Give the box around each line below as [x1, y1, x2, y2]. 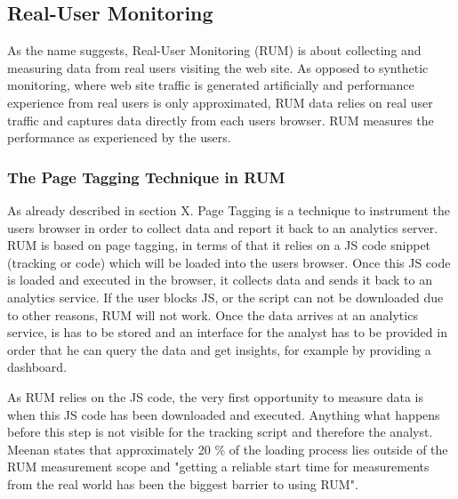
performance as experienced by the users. [7, 128, 231, 147]
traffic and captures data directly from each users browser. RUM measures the [7, 110, 434, 129]
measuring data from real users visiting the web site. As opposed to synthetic [7, 58, 429, 76]
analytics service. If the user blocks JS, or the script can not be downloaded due [7, 287, 444, 306]
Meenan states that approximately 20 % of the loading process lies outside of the [7, 439, 448, 458]
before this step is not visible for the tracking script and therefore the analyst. [7, 423, 433, 441]
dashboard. [7, 358, 68, 376]
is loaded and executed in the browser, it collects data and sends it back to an [7, 270, 432, 289]
